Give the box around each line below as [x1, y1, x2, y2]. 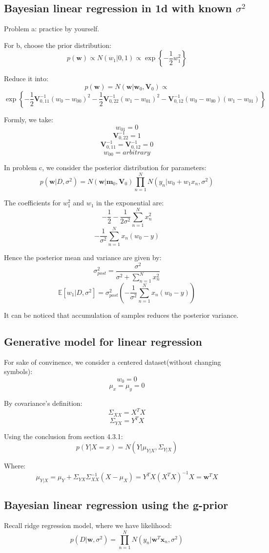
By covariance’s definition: [4, 398, 83, 408]
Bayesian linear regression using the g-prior [4, 497, 228, 512]
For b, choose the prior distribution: [4, 40, 111, 50]
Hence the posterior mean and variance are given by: [4, 252, 162, 262]
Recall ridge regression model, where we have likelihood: [4, 520, 172, 531]
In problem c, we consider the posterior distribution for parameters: [4, 162, 207, 173]
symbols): [4, 366, 33, 376]
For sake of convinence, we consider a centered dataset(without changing [4, 356, 221, 367]
